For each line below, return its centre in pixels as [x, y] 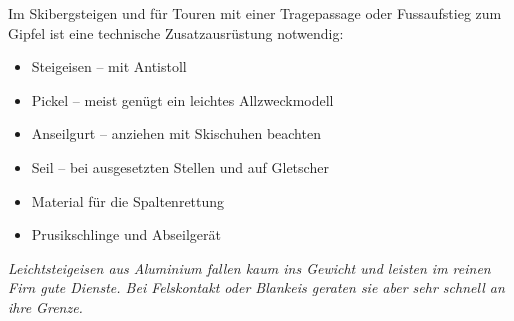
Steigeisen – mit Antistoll [109, 66]
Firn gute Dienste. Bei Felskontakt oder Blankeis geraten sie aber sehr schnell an [256, 287]
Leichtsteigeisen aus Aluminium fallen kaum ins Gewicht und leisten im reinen [249, 267]
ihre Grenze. [45, 306]
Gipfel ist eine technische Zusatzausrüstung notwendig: [176, 32]
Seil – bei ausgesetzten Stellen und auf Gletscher [180, 166]
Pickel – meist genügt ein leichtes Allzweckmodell [182, 99]
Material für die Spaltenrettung [128, 200]
